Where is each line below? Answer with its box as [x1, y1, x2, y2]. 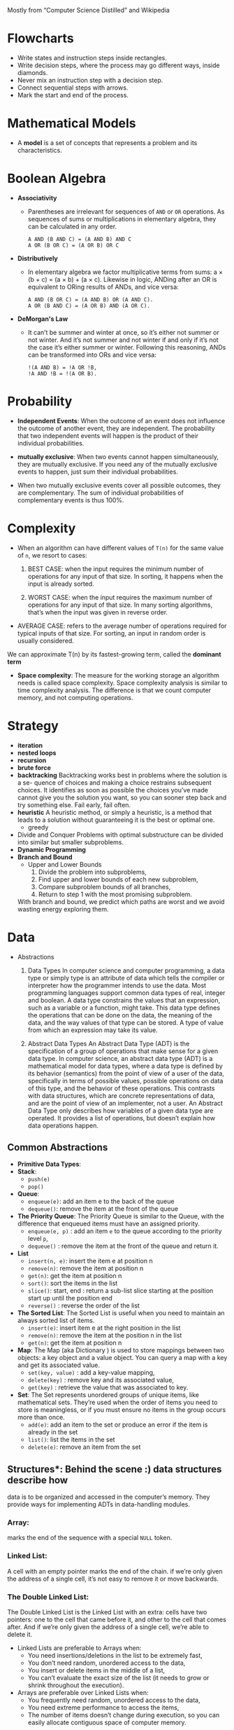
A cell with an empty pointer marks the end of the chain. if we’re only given [7, 1567, 224, 1575]
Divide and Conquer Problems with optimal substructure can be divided [17, 830, 224, 839]
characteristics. [17, 146, 63, 154]
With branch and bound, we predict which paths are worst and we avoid [17, 897, 225, 906]
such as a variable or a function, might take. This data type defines [27, 1003, 221, 1012]
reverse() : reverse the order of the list [27, 1301, 140, 1310]
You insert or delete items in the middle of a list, [27, 1666, 166, 1675]
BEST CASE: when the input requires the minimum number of [27, 564, 204, 573]
